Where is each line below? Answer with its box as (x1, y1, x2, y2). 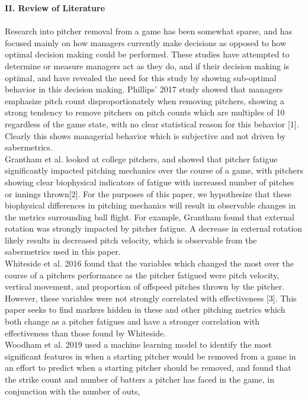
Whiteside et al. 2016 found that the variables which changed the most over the (5, 257, 294, 270)
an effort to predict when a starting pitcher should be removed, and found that (5, 361, 291, 374)
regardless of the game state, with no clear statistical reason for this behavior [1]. (5, 117, 299, 130)
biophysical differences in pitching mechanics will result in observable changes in (5, 199, 296, 211)
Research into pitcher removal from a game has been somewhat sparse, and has (5, 25, 292, 37)
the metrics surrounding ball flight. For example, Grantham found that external (5, 210, 294, 223)
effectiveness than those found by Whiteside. (5, 326, 166, 339)
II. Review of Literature (5, 2, 105, 14)
